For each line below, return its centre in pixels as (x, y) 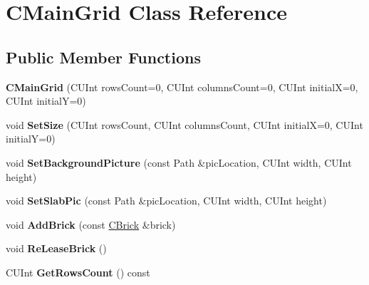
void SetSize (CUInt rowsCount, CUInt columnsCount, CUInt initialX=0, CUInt (184, 124)
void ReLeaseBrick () (56, 248)
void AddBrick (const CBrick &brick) (91, 224)
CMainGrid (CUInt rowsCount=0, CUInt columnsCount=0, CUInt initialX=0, (182, 87)
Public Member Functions (103, 57)
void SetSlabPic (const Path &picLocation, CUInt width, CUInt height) (166, 201)
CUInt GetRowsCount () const (78, 272)
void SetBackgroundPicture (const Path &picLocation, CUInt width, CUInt (179, 162)
